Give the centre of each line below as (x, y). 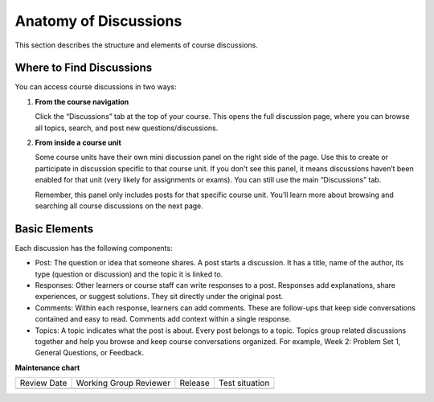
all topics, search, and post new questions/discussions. (127, 128)
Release (195, 384)
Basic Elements (54, 229)
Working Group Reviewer (123, 384)
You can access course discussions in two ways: (96, 87)
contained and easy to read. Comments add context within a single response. (163, 319)
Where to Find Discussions (84, 68)
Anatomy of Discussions (98, 21)
